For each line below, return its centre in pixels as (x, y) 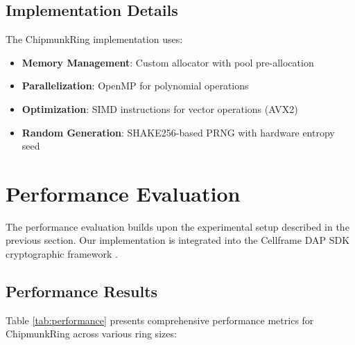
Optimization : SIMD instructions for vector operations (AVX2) (160, 108)
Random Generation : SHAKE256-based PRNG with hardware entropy (178, 132)
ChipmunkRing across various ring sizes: (91, 334)
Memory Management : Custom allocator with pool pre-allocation (168, 62)
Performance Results (82, 291)
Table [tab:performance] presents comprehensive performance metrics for (160, 320)
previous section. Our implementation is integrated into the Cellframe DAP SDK (178, 240)
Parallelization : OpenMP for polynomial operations (135, 86)
